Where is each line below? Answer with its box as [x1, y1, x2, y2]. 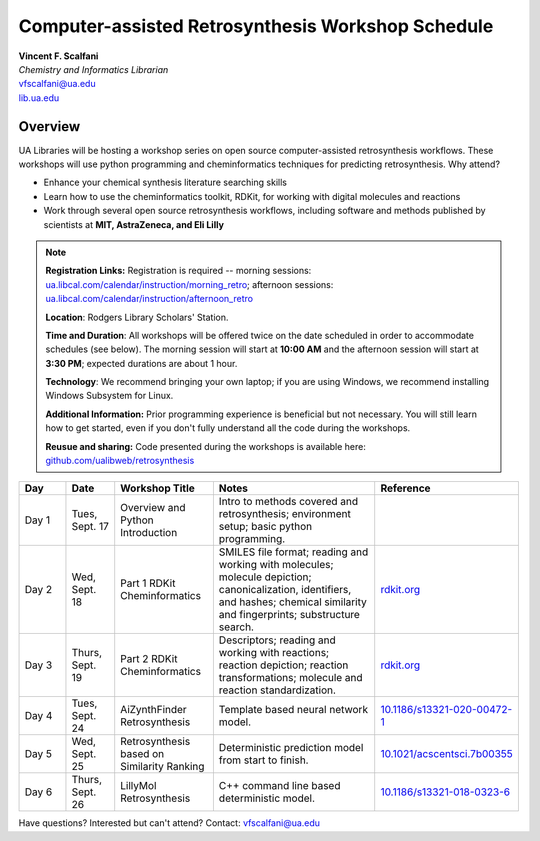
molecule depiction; [218, 570, 312, 584]
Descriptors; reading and [218, 633, 337, 647]
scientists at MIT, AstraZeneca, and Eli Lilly [43, 218, 225, 230]
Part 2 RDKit [120, 652, 178, 666]
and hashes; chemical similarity [218, 595, 367, 609]
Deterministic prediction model [218, 741, 364, 755]
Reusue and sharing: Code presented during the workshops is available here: [45, 440, 367, 452]
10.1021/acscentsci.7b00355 [380, 747, 514, 761]
